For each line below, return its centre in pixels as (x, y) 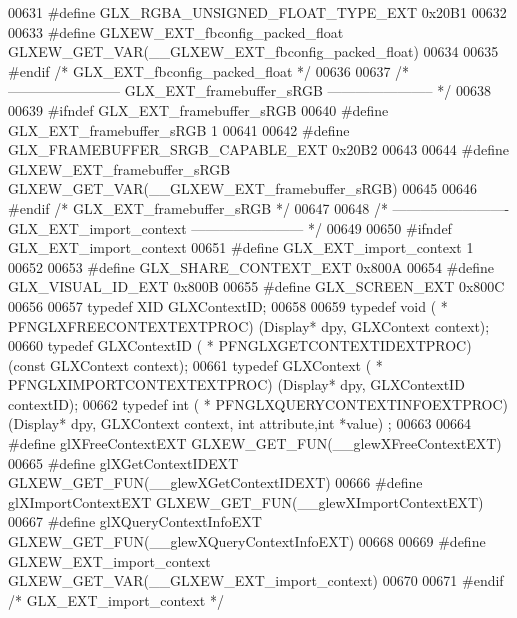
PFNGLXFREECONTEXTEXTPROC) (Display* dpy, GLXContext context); (249, 325)
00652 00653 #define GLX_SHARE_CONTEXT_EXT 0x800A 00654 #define (251, 266)
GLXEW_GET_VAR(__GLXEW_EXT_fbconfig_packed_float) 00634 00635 (253, 51)
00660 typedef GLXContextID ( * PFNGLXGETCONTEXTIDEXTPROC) (240, 345)
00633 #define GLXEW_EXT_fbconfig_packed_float (176, 31)
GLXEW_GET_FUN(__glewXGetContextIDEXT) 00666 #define (215, 482)
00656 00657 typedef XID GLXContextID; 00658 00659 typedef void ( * (228, 305)
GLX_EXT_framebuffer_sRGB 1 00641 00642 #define (179, 129)
